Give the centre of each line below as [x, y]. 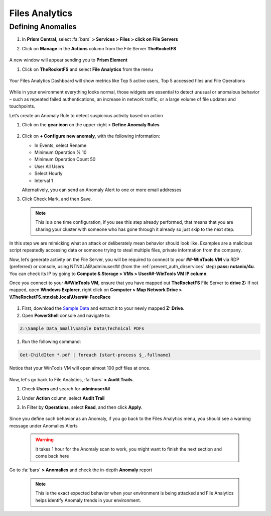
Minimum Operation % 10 [60, 152]
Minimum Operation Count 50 [65, 159]
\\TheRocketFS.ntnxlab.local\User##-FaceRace [60, 297]
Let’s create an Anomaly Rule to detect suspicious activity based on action [86, 115]
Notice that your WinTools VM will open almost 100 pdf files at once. [80, 368]
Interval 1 [44, 181]
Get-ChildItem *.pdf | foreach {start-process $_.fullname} [95, 355]
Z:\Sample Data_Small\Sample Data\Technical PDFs [82, 329]
